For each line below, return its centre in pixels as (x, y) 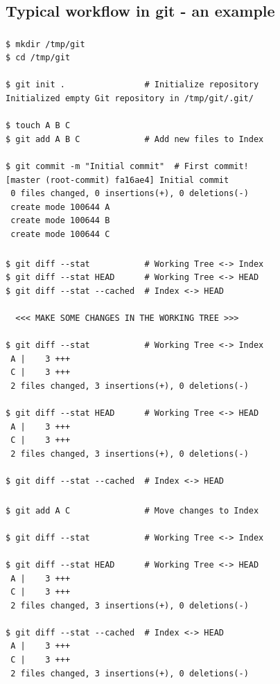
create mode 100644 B (60, 221)
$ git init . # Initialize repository (132, 85)
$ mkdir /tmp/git (45, 44)
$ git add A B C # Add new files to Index (135, 139)
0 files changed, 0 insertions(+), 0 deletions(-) (130, 194)
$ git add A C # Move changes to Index (132, 510)
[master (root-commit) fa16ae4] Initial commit (117, 180)
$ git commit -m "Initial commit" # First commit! (127, 167)
